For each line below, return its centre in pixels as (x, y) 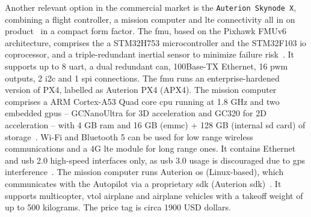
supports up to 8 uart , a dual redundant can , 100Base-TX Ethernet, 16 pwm (146, 66)
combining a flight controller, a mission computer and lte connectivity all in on (150, 19)
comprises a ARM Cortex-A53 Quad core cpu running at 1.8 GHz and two (142, 101)
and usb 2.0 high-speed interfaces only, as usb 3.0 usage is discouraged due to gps (155, 160)
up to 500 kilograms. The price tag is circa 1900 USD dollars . (118, 207)
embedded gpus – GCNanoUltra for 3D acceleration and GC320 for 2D (136, 113)
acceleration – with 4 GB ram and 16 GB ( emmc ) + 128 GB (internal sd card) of (155, 125)
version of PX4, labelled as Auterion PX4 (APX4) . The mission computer (141, 90)
